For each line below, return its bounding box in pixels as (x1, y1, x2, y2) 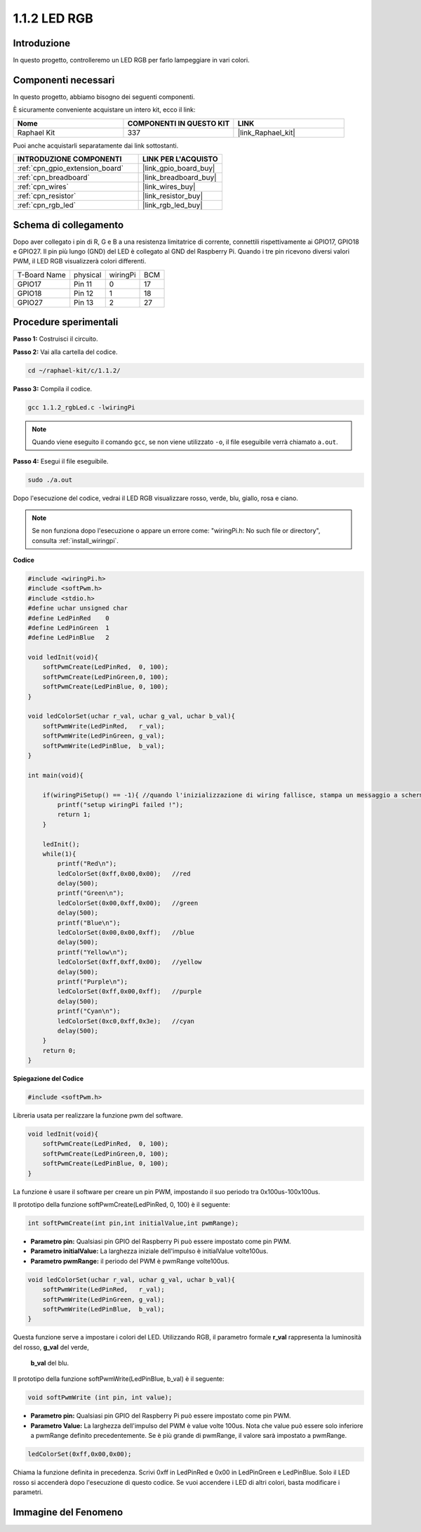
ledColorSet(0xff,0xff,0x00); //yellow (57, 958, 202, 966)
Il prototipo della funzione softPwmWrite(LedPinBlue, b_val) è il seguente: (13, 1375, 225, 1383)
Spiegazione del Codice (13, 1075, 84, 1083)
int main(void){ (27, 771, 84, 779)
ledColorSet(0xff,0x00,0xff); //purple (57, 988, 202, 995)
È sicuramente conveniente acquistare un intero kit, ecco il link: (13, 105, 196, 114)
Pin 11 (74, 279, 93, 289)
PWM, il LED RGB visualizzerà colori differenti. (13, 257, 147, 266)
